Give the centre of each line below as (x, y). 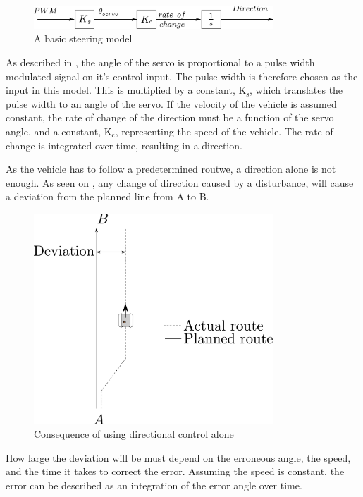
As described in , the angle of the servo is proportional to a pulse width (160, 62)
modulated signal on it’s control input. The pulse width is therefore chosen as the (182, 76)
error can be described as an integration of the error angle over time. (154, 485)
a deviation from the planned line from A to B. (107, 196)
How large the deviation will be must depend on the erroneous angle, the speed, (178, 457)
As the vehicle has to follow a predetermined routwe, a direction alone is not (171, 169)
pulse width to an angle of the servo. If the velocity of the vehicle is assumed (171, 103)
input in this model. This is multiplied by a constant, (121, 90)
